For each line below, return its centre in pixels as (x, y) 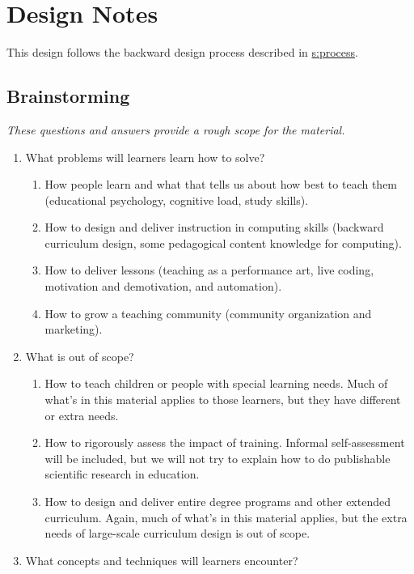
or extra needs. (82, 415)
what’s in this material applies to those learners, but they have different (223, 400)
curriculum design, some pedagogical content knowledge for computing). (223, 242)
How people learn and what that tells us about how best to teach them (221, 184)
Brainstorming (68, 96)
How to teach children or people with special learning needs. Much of (216, 383)
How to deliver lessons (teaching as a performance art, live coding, (209, 270)
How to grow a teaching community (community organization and (208, 313)
